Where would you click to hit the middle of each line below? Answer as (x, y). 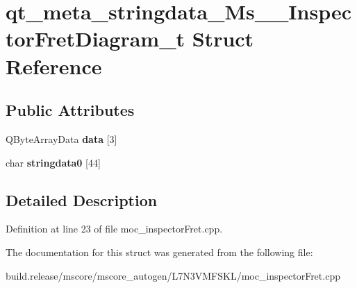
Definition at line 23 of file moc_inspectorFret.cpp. (114, 229)
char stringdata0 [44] (53, 162)
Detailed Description (82, 200)
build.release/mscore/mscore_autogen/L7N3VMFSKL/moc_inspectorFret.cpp (173, 275)
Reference (54, 66)
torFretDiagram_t (95, 39)
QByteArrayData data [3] (61, 138)
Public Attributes (70, 110)
